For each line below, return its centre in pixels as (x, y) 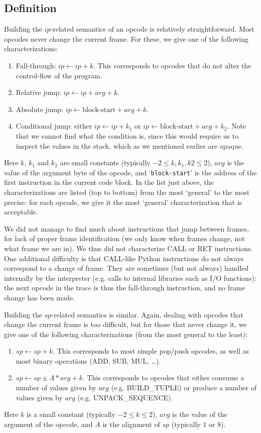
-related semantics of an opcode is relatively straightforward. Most (152, 29)
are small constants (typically (105, 163)
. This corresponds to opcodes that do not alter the (172, 65)
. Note (237, 126)
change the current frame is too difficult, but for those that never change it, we (125, 324)
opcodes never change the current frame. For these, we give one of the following (126, 38)
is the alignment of (131, 424)
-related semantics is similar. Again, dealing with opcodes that (147, 314)
